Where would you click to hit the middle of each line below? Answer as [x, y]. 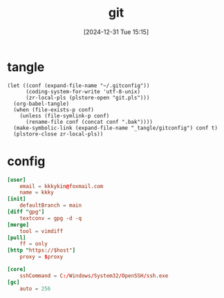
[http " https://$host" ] [41, 250]
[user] [17, 180]
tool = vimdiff [41, 231]
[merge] [18, 225]
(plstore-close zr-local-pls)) [58, 134]
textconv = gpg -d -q [50, 218]
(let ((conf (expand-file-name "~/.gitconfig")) [78, 85]
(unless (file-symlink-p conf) [65, 115]
